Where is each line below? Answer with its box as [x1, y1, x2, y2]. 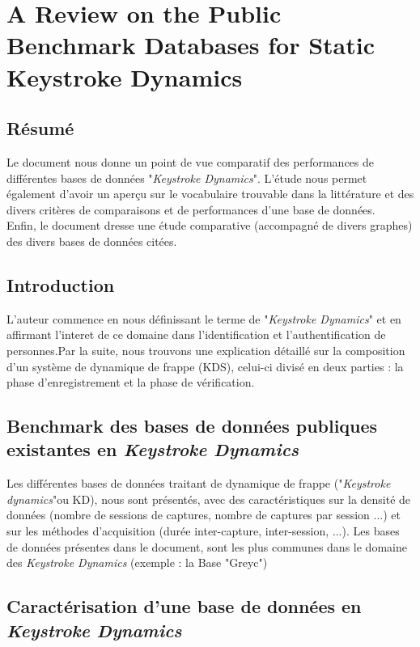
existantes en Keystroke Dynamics [6, 437, 299, 462]
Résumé [6, 116, 74, 141]
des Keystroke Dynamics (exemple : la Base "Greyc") [6, 554, 268, 571]
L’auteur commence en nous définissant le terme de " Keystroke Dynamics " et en [6, 310, 401, 327]
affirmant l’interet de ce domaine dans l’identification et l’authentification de [6, 326, 386, 343]
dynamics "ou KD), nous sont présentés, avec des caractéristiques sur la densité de [6, 490, 411, 507]
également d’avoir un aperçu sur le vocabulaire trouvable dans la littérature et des [6, 185, 414, 202]
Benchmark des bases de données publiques [6, 413, 378, 438]
